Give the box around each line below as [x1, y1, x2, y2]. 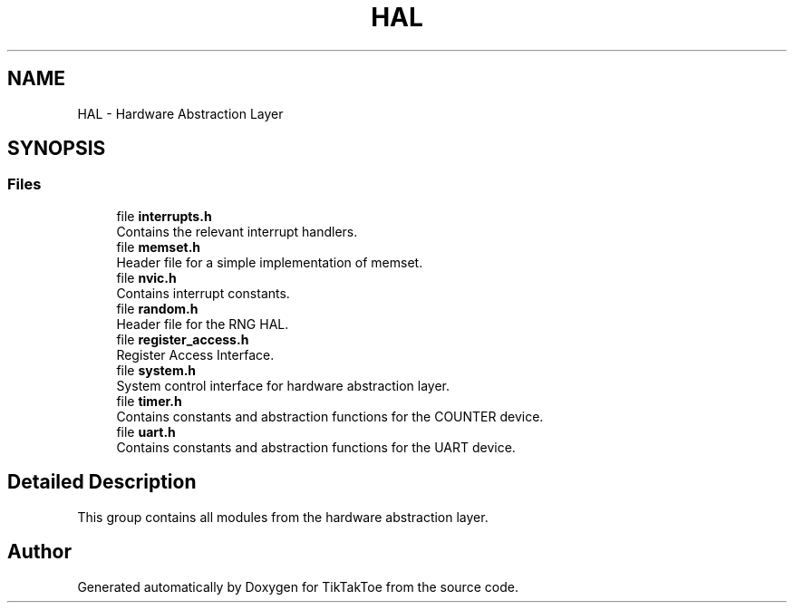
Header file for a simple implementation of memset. [116, 254, 423, 270]
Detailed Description [7, 470, 197, 494]
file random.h [116, 300, 198, 316]
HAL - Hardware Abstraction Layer [77, 105, 284, 121]
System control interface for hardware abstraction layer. [116, 377, 450, 393]
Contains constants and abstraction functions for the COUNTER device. [116, 408, 544, 424]
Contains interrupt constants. [116, 285, 290, 301]
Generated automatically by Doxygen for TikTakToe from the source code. [77, 578, 518, 595]
